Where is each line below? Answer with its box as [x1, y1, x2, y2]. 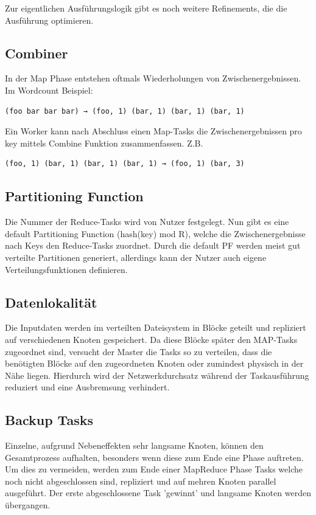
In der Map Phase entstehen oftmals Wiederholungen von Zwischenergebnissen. [5, 72, 301, 85]
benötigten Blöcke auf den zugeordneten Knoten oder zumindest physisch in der [5, 357, 304, 370]
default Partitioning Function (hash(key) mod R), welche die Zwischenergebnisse [5, 227, 306, 240]
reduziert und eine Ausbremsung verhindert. [5, 381, 170, 393]
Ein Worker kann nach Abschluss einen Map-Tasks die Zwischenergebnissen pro [5, 125, 302, 137]
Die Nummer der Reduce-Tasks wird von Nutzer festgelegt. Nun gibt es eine [5, 215, 289, 228]
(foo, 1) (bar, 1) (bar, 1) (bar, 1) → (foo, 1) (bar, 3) [5, 159, 245, 168]
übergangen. [5, 499, 51, 511]
